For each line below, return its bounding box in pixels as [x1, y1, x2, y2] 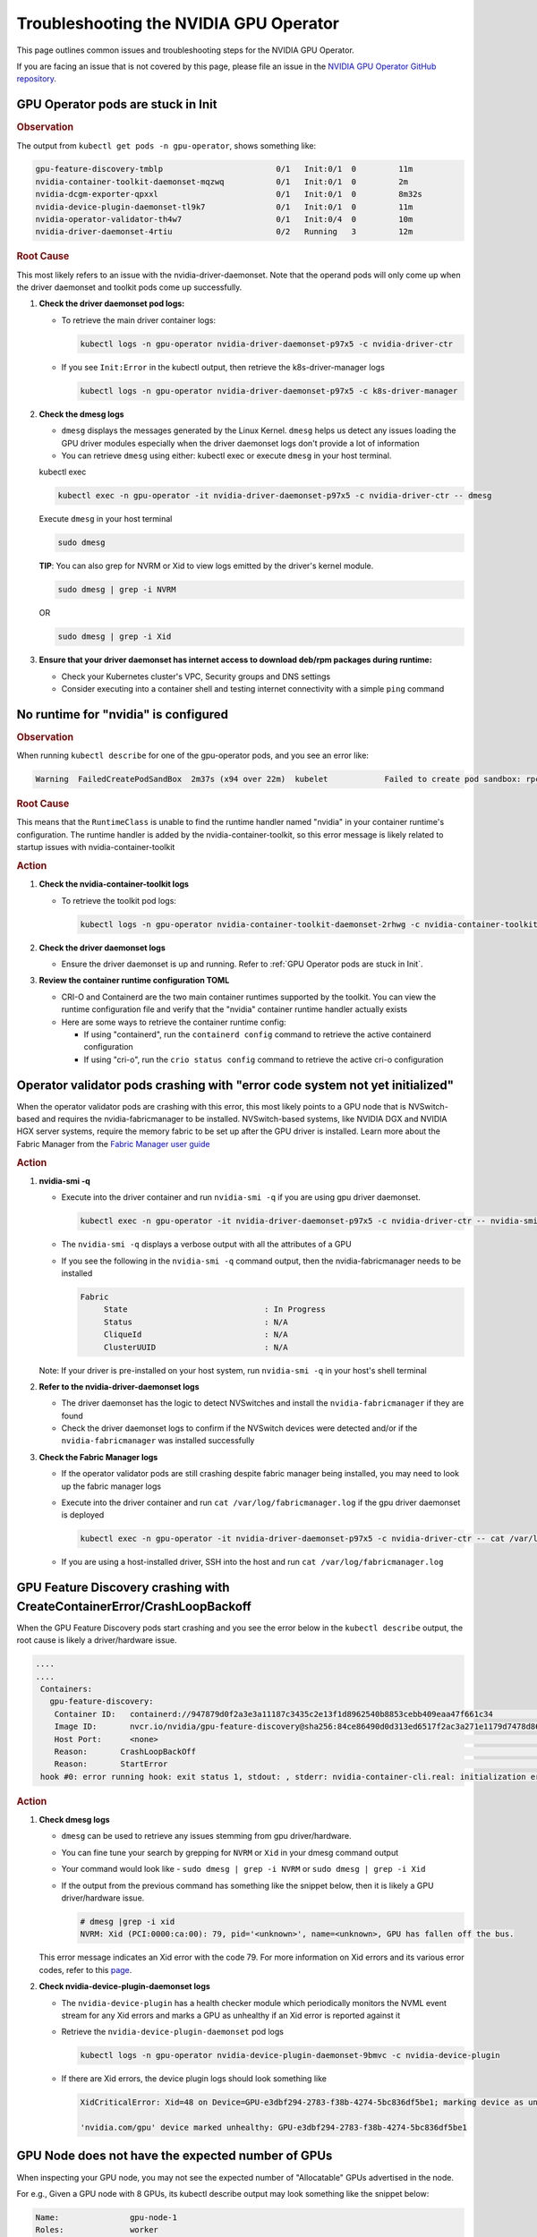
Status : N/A [103, 1316, 288, 1327]
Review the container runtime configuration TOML [38, 975, 230, 986]
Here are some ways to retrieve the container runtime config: [61, 1016, 286, 1027]
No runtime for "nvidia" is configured [16, 707, 228, 722]
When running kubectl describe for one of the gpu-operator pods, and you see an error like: [16, 750, 369, 761]
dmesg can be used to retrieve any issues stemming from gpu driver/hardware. [61, 1831, 353, 1841]
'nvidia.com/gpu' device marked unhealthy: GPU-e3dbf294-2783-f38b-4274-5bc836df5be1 [80, 2122, 467, 2133]
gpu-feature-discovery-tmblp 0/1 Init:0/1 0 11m [35, 164, 413, 174]
